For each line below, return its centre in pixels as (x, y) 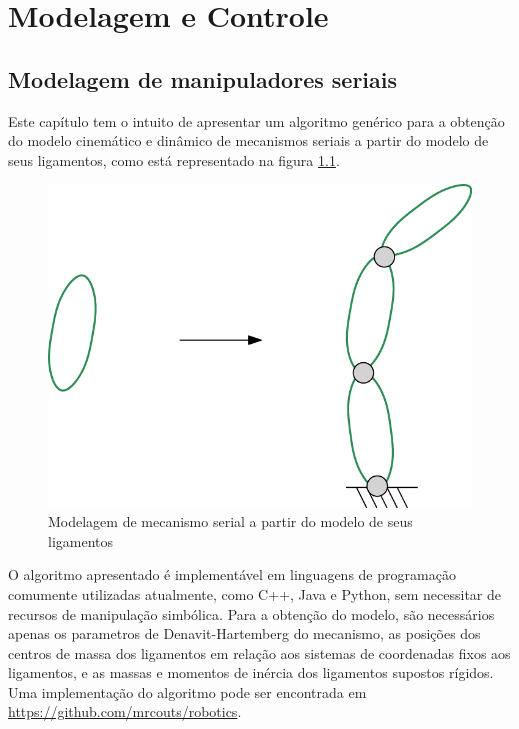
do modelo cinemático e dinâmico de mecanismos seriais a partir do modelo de (248, 140)
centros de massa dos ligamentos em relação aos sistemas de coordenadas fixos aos (259, 652)
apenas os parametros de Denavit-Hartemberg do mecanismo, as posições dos (244, 633)
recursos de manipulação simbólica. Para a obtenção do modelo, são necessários (251, 613)
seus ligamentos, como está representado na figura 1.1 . (174, 159)
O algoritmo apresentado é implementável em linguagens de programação (232, 574)
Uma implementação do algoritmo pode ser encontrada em (187, 691)
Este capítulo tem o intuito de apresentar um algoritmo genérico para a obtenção (256, 120)
